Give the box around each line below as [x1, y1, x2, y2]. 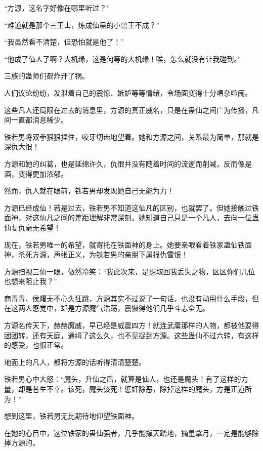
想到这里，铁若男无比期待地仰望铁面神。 [4, 411, 139, 421]
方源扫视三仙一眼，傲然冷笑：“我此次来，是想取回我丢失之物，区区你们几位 [4, 266, 255, 276]
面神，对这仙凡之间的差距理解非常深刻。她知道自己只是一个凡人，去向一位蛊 [4, 212, 259, 223]
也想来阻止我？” [4, 276, 57, 286]
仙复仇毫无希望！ [4, 222, 61, 232]
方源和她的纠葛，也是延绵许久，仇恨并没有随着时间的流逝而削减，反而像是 [4, 158, 252, 169]
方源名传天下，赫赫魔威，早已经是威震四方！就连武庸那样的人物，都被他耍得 [4, 320, 259, 331]
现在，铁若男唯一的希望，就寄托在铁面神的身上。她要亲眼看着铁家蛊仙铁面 [4, 239, 252, 250]
